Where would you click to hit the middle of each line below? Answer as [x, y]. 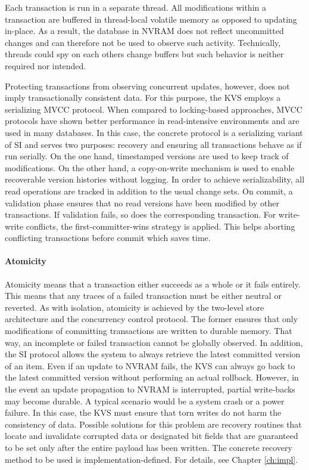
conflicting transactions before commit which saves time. [108, 238]
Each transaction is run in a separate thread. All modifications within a [135, 7]
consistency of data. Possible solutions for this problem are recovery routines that [153, 424]
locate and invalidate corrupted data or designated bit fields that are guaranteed [152, 436]
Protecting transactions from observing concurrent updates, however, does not [147, 86]
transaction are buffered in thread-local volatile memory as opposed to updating [151, 19]
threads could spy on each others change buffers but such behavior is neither [144, 54]
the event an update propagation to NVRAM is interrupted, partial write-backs [150, 389]
